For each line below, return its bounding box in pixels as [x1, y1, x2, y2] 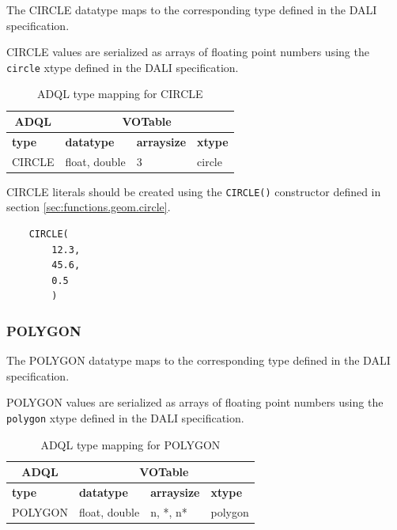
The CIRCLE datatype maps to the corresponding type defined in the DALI [6, 2, 377, 17]
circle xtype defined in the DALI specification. [6, 59, 239, 75]
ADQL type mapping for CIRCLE [37, 85, 203, 102]
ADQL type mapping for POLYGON [40, 436, 221, 452]
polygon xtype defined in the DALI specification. [6, 410, 244, 426]
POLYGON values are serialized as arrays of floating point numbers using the [6, 394, 384, 411]
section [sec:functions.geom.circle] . [6, 199, 171, 215]
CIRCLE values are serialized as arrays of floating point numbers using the [6, 44, 369, 60]
